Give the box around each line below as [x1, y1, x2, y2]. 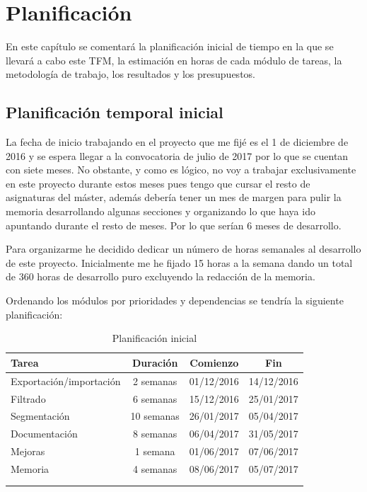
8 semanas [132, 426, 177, 441]
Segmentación [11, 408, 70, 423]
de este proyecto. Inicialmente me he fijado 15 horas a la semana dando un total [6, 255, 353, 270]
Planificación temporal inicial [6, 101, 223, 123]
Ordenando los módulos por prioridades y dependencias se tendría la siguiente [6, 293, 344, 308]
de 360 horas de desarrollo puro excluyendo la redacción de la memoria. [6, 269, 315, 284]
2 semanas [132, 373, 177, 388]
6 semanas [132, 391, 177, 406]
